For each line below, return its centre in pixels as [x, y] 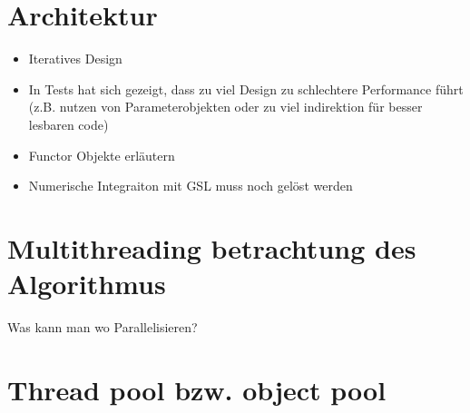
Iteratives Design [75, 59]
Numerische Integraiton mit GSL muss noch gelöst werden [191, 186]
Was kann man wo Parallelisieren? [103, 327]
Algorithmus [87, 284]
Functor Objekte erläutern [102, 155]
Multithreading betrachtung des [212, 247]
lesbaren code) [69, 124]
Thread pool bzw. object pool [197, 389]
